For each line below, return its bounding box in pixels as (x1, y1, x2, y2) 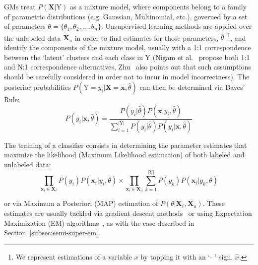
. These (202, 198, 225, 208)
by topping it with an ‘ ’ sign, (140, 251, 233, 262)
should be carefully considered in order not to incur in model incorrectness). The (4, 71, 250, 81)
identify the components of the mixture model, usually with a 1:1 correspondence (4, 42, 251, 53)
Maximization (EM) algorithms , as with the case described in (4, 217, 194, 228)
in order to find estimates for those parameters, (74, 32, 219, 43)
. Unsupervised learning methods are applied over (101, 21, 252, 31)
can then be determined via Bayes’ (139, 82, 245, 92)
